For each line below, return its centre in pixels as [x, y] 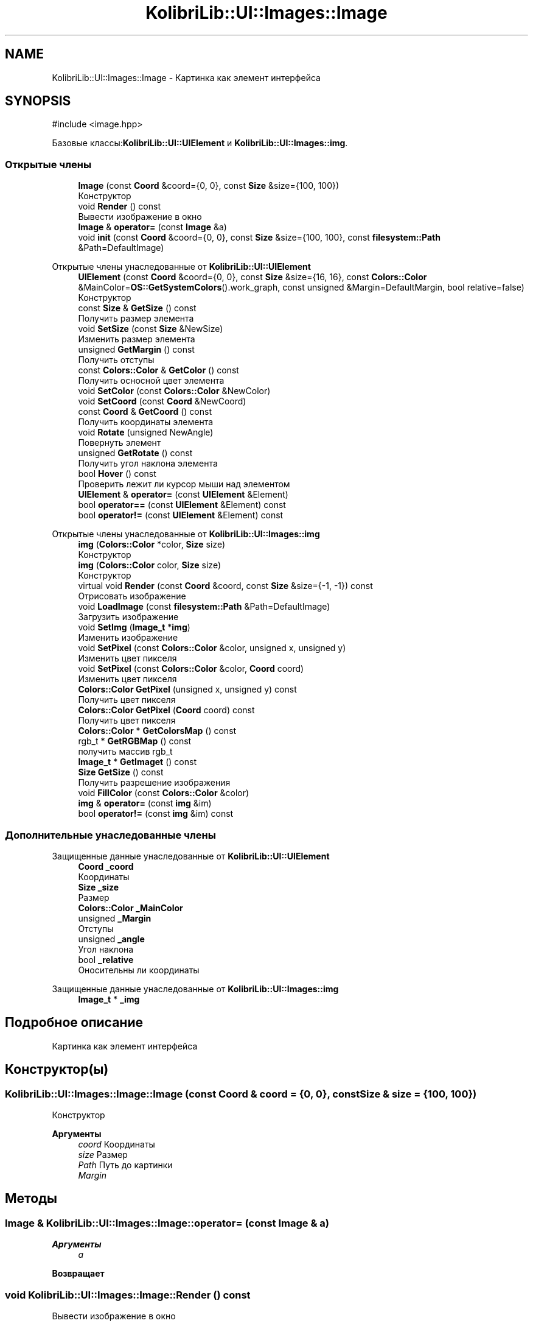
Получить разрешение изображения [154, 783]
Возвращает [78, 1274]
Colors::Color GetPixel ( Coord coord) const [166, 710]
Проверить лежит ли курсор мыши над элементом [184, 484]
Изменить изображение [128, 638]
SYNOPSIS [38, 101]
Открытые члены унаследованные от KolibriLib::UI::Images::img [186, 534]
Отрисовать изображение [132, 596]
